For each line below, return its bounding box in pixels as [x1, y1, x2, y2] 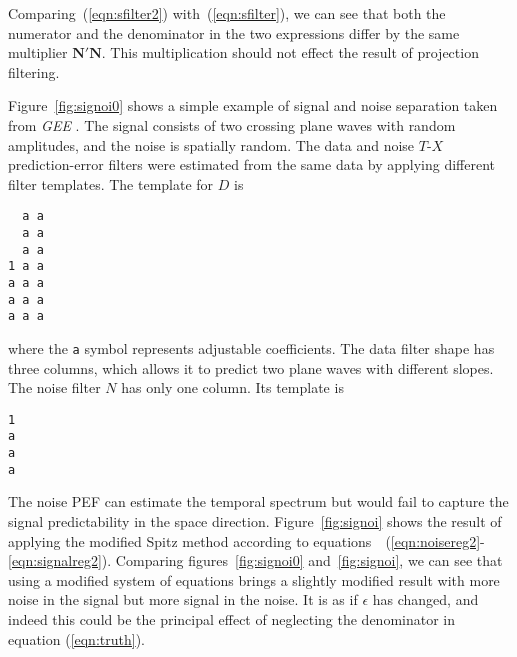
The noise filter [8, 377, 101, 398]
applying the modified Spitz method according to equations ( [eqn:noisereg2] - [8, 530, 485, 551]
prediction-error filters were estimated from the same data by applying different [8, 154, 496, 175]
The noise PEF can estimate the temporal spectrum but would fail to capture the [8, 491, 509, 512]
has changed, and [372, 589, 479, 610]
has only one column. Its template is [121, 377, 344, 398]
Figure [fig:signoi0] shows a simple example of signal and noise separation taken [8, 95, 498, 116]
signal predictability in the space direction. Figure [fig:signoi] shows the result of [8, 511, 502, 531]
